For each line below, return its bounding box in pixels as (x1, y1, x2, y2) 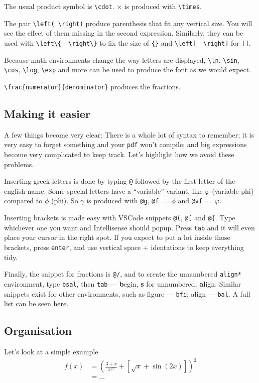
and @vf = (178, 195, 212, 206)
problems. (4, 159, 34, 169)
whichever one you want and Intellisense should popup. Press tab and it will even (4, 222, 255, 232)
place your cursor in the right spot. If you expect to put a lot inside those (4, 232, 230, 242)
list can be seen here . (4, 298, 69, 309)
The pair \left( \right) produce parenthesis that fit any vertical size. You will (4, 18, 252, 28)
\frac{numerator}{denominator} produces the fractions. (4, 81, 181, 91)
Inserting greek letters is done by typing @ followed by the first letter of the (4, 176, 235, 186)
